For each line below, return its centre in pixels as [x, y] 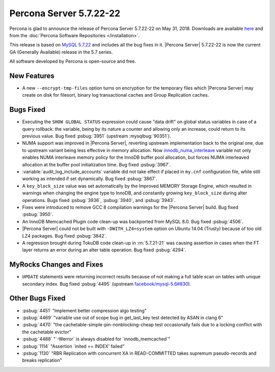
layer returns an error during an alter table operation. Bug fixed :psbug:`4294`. [104, 250]
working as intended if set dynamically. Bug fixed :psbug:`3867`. [90, 179]
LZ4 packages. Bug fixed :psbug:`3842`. [64, 236]
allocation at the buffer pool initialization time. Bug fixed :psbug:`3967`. [97, 164]
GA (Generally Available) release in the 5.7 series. [61, 52]
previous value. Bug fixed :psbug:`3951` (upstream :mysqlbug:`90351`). [97, 136]
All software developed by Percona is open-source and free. [73, 62]
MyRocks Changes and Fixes [57, 265]
